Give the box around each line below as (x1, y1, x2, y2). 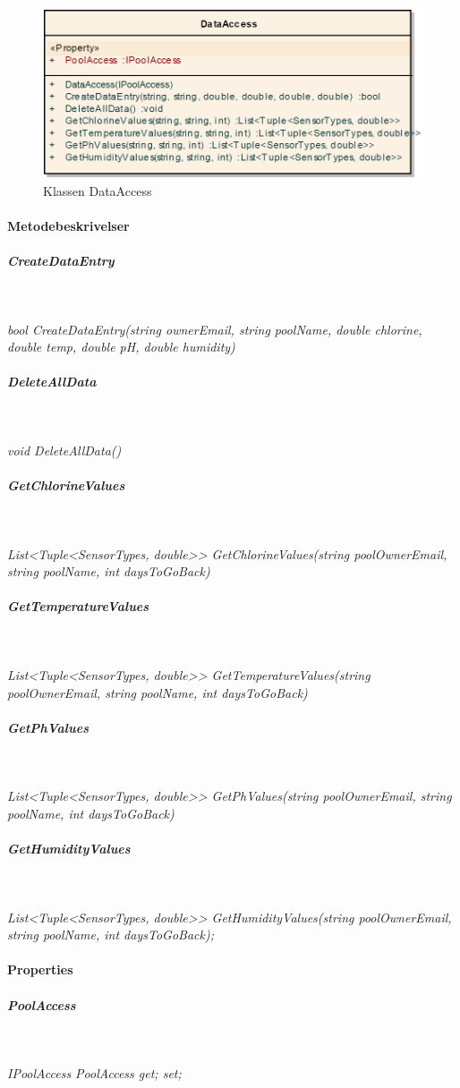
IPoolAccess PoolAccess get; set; (7, 1064, 182, 1083)
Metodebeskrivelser (7, 216, 130, 234)
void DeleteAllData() (7, 440, 122, 459)
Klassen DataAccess (43, 181, 152, 200)
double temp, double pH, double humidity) (7, 337, 235, 356)
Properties (7, 960, 73, 979)
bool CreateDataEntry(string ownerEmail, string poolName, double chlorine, (7, 319, 422, 338)
